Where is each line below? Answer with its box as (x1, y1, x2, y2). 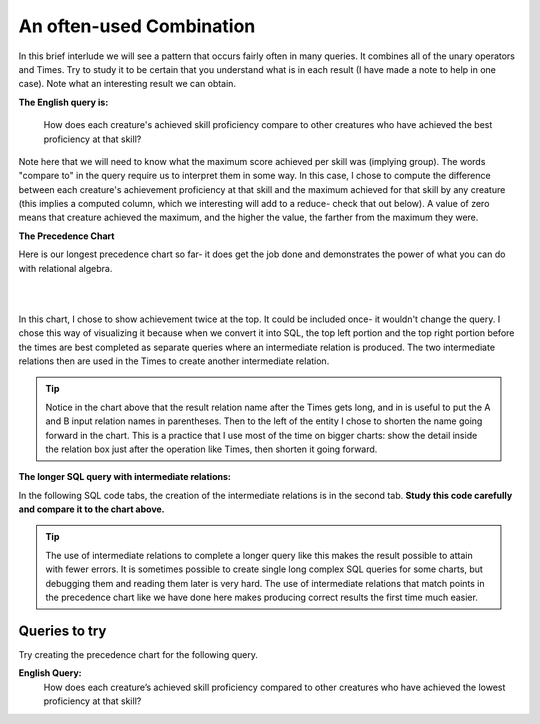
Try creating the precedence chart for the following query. (18, 648, 259, 660)
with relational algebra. (18, 262, 113, 274)
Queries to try (18, 622, 107, 639)
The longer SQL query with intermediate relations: (18, 471, 232, 483)
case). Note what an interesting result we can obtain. (18, 78, 237, 90)
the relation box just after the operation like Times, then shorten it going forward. (45, 443, 378, 455)
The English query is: (18, 96, 109, 108)
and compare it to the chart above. (18, 503, 165, 515)
